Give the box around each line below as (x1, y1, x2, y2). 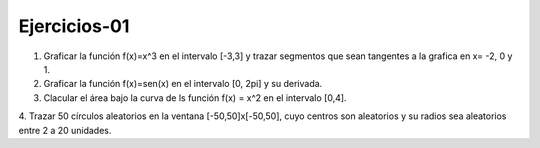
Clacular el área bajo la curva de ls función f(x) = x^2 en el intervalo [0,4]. (43, 91, 347, 104)
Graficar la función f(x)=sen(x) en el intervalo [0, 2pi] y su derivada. (43, 78, 323, 90)
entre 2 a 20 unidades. (18, 124, 112, 136)
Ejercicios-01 (18, 15, 130, 37)
